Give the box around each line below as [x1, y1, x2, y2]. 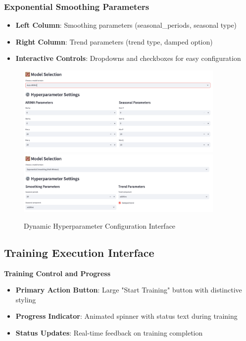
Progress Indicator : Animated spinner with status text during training [15, 311, 238, 321]
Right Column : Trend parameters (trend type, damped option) [15, 36, 213, 47]
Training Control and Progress [4, 268, 111, 278]
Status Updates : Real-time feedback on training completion [15, 328, 203, 338]
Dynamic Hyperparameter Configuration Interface [24, 220, 176, 231]
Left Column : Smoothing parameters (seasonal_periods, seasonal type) [15, 20, 237, 30]
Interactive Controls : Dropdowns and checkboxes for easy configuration [15, 53, 241, 63]
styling [15, 294, 36, 304]
